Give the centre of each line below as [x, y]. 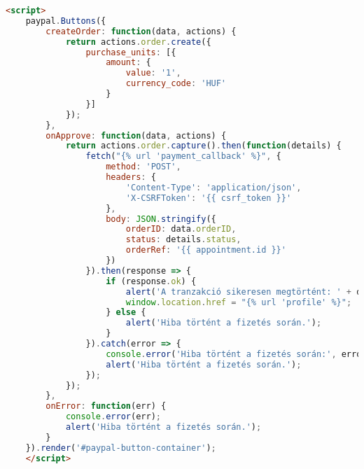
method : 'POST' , [143, 167]
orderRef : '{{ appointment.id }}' [206, 250]
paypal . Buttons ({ [66, 21]
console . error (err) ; [113, 417]
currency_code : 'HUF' [176, 84]
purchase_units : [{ [131, 52]
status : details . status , [183, 240]
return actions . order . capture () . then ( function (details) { [203, 146]
